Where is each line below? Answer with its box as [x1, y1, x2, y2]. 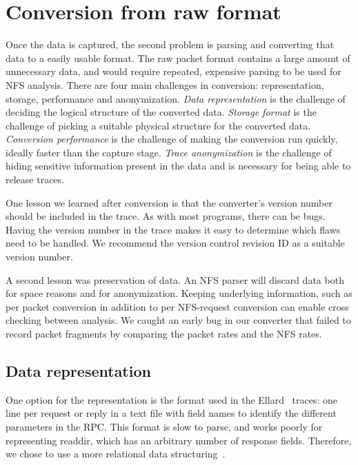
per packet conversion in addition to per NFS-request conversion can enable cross [6, 299, 349, 313]
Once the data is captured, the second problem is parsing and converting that [6, 37, 335, 52]
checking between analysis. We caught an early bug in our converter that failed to [6, 313, 351, 327]
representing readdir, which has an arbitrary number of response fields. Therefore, [6, 433, 352, 447]
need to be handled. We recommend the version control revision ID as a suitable [6, 236, 345, 250]
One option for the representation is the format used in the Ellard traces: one [6, 392, 338, 406]
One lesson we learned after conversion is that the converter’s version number [6, 195, 332, 209]
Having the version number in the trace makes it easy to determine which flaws [6, 222, 341, 236]
